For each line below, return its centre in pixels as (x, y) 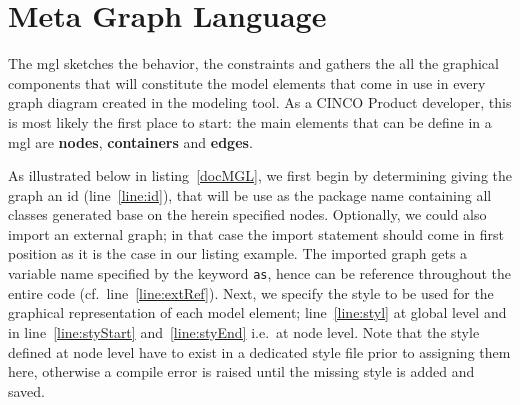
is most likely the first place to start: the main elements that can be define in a (250, 121)
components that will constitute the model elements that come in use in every (247, 82)
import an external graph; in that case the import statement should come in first (256, 233)
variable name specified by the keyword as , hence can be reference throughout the (260, 273)
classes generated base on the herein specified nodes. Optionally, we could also (247, 214)
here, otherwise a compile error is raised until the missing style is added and (241, 371)
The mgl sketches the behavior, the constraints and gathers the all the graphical (253, 63)
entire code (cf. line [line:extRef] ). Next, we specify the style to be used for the (251, 292)
